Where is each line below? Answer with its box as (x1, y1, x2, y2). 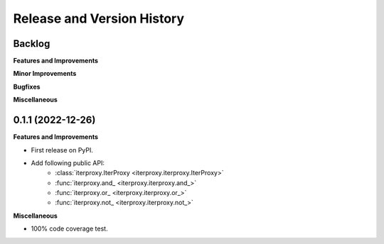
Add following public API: (31, 158, 105, 167)
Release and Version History (13, 11, 185, 26)
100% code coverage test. (31, 224, 108, 233)
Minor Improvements (13, 70, 77, 78)
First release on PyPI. (31, 145, 94, 154)
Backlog (13, 38, 50, 50)
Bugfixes (13, 82, 41, 91)
